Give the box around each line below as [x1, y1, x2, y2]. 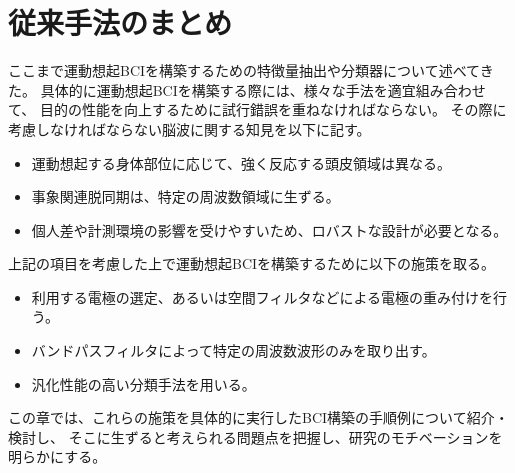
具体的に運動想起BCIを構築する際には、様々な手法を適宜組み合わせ [40, 79, 486, 100]
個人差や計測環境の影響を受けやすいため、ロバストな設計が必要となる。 [31, 219, 508, 240]
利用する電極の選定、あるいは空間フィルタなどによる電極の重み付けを [31, 286, 494, 307]
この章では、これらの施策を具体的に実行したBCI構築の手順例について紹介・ [8, 407, 509, 428]
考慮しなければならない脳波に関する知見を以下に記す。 [8, 118, 371, 139]
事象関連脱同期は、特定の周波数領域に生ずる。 [31, 186, 340, 207]
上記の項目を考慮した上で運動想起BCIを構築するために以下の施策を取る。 [8, 253, 496, 274]
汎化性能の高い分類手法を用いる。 [31, 373, 256, 394]
